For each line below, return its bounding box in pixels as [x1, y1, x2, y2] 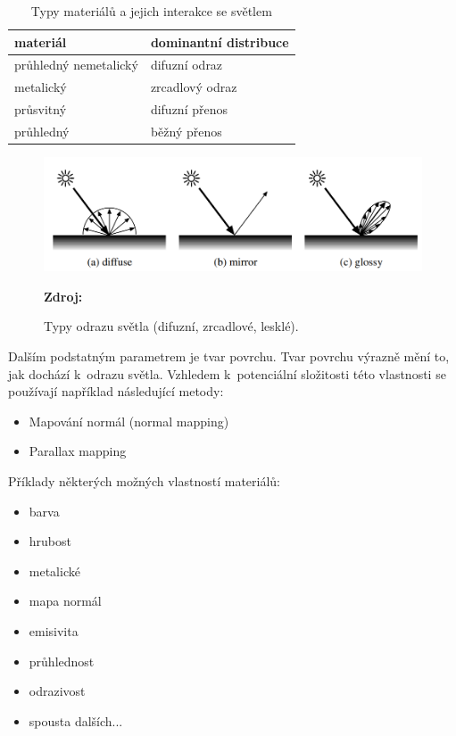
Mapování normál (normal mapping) [29, 411, 229, 430]
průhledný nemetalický [14, 55, 138, 74]
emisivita [29, 622, 79, 641]
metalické [29, 561, 80, 580]
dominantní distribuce [150, 32, 289, 51]
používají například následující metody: [8, 382, 224, 401]
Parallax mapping [29, 442, 127, 460]
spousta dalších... [29, 711, 123, 730]
